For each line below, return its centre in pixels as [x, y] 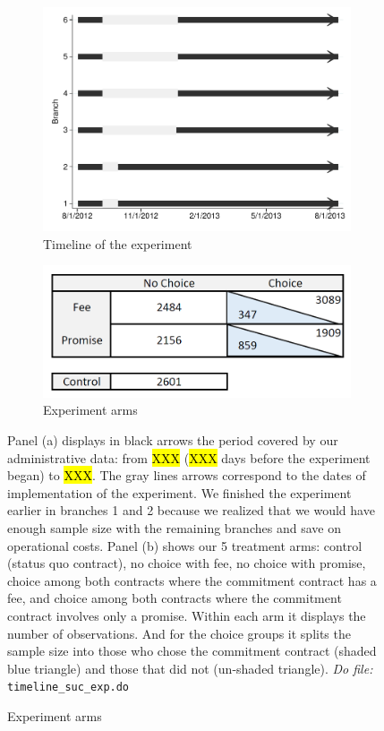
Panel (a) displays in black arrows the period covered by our [173, 440]
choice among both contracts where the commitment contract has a [192, 580]
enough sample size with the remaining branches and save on [174, 528]
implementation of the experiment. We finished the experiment [179, 492]
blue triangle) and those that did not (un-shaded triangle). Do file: [190, 668]
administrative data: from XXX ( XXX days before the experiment [189, 457]
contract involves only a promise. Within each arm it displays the [187, 615]
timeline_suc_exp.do [68, 688]
